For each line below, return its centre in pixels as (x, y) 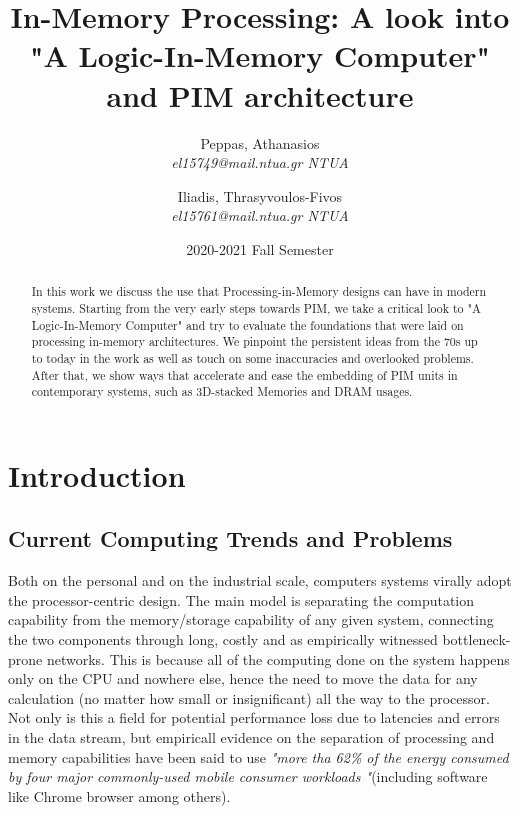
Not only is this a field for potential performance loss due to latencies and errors (254, 717)
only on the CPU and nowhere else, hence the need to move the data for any (243, 678)
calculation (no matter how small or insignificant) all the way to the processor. (249, 697)
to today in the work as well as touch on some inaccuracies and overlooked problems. (252, 357)
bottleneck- (476, 639)
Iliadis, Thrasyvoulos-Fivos (260, 195)
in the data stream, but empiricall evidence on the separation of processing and (251, 737)
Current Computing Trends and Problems (230, 538)
